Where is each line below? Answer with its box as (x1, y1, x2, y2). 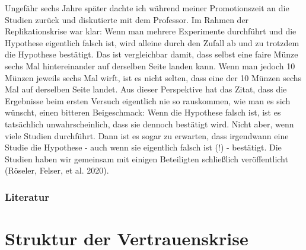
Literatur (5, 189, 49, 204)
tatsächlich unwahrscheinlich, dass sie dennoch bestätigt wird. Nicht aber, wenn (5, 117, 294, 130)
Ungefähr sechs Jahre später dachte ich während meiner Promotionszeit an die (5, 2, 289, 14)
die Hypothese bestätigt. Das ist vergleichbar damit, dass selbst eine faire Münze (5, 48, 298, 60)
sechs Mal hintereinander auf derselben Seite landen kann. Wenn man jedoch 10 (5, 59, 295, 72)
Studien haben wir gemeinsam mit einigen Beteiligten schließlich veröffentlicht (5, 152, 288, 165)
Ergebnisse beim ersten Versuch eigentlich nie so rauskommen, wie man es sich (5, 94, 291, 107)
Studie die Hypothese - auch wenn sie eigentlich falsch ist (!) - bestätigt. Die (5, 141, 282, 153)
